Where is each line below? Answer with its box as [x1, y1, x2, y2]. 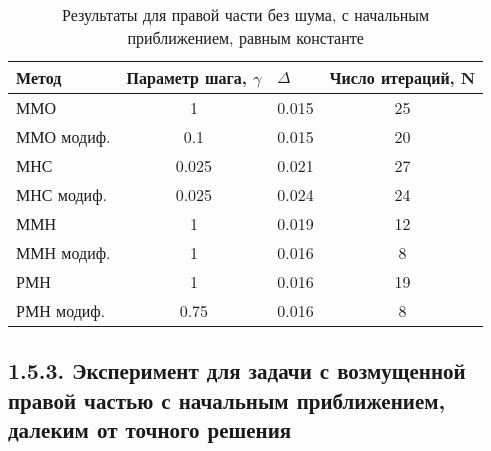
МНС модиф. [16, 183, 107, 206]
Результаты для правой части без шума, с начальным [62, 3, 430, 26]
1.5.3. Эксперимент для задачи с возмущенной [8, 355, 466, 386]
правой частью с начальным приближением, [8, 384, 446, 415]
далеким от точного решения [8, 414, 292, 445]
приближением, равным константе [127, 26, 364, 49]
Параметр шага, [126, 66, 247, 89]
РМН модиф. [16, 299, 106, 322]
